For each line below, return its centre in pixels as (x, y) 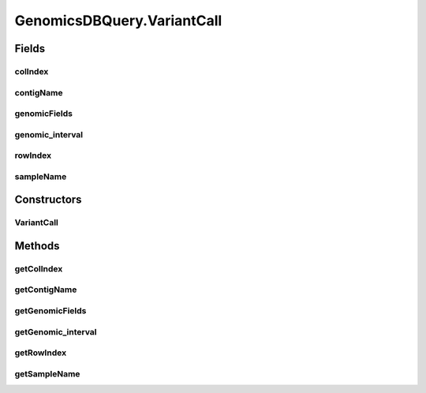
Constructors (48, 200)
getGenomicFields (50, 311)
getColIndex (39, 268)
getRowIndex (41, 353)
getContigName (46, 290)
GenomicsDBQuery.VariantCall (118, 21)
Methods (37, 246)
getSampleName (47, 373)
